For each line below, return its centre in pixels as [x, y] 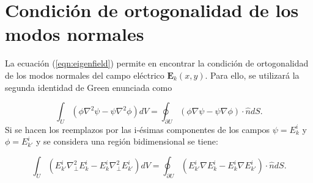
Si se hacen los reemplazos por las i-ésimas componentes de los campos [138, 129]
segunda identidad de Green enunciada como [89, 87]
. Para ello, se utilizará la [252, 75]
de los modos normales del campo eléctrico [85, 75]
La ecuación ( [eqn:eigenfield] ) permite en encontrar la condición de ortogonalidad [157, 63]
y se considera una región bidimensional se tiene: [127, 141]
